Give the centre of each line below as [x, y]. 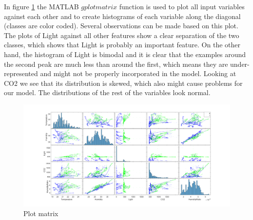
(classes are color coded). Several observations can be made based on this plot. [121, 26]
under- [240, 64]
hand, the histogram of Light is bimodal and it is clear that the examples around [125, 54]
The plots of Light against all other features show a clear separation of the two [122, 35]
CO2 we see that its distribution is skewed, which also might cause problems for [123, 83]
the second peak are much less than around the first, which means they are [116, 64]
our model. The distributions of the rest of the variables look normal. [107, 92]
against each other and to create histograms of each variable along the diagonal [122, 16]
